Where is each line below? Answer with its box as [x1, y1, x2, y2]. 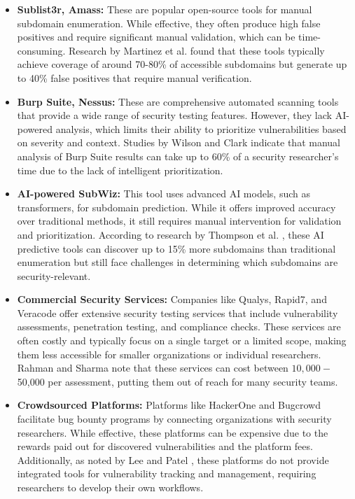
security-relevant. [17, 268, 91, 283]
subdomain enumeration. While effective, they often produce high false [17, 15, 321, 30]
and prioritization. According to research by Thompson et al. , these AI [17, 227, 324, 241]
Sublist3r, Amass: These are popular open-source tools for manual [17, 2, 312, 16]
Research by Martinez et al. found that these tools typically [68, 43, 325, 57]
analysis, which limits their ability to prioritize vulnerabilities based [55, 121, 347, 136]
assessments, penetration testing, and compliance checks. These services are [17, 319, 341, 334]
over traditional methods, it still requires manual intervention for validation [17, 213, 342, 228]
